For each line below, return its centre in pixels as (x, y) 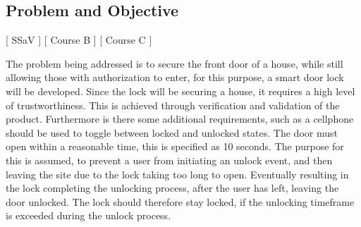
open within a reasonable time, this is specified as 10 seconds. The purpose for (175, 146)
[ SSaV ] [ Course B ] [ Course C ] (79, 40)
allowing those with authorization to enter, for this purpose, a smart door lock (175, 77)
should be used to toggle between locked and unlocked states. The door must (172, 132)
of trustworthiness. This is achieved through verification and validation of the (173, 105)
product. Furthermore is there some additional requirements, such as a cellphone (180, 119)
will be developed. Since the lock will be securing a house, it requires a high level (180, 91)
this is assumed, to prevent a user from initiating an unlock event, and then (169, 160)
